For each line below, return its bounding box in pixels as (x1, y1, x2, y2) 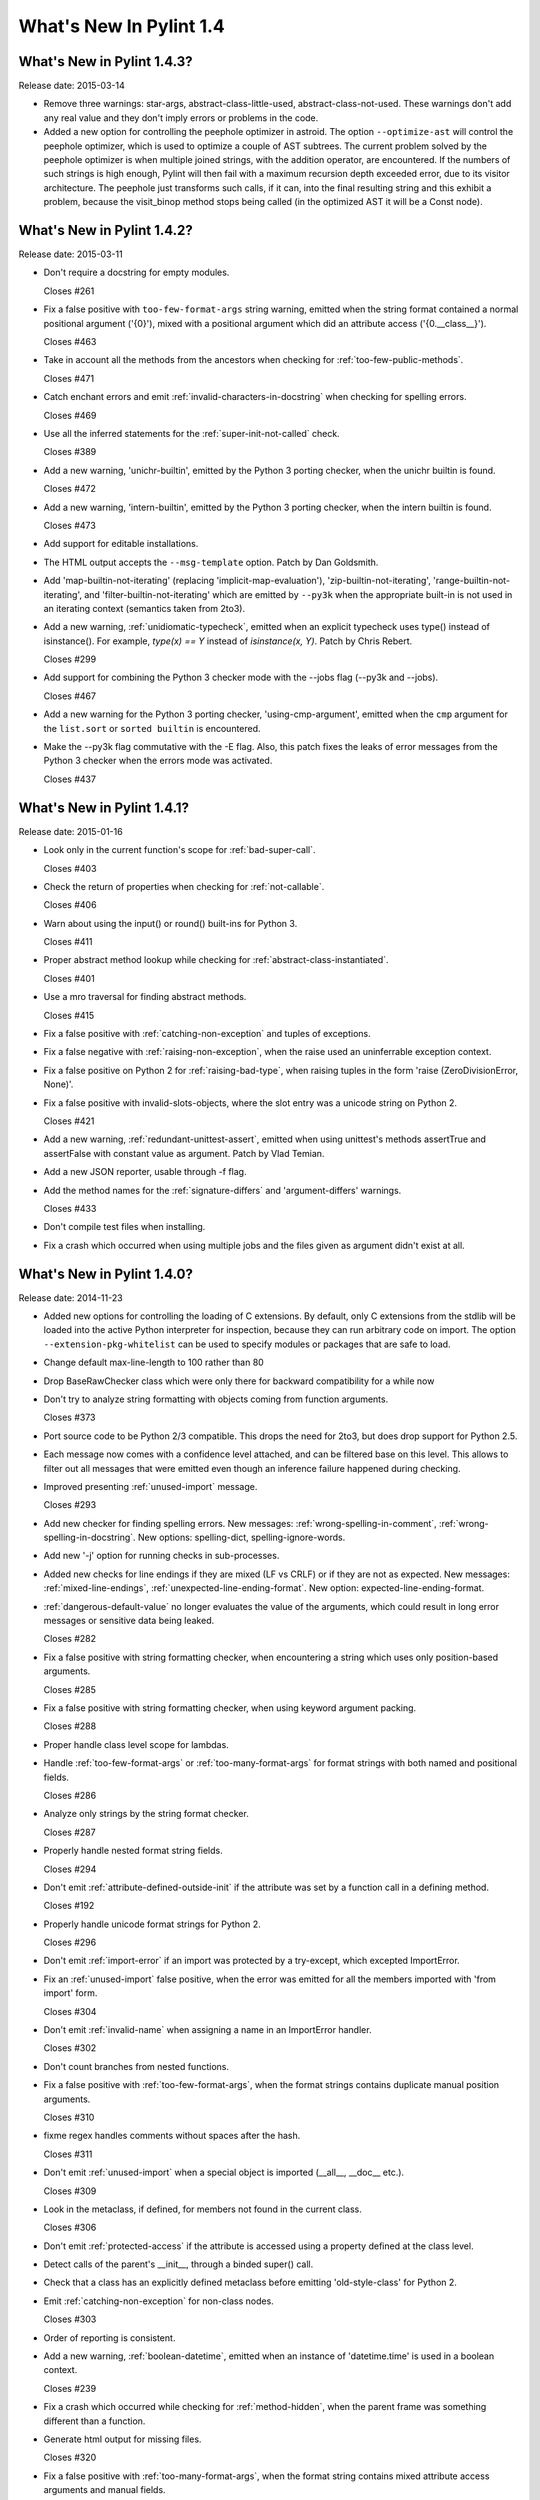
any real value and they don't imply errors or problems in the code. (43, 111, 319, 124)
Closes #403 (43, 862, 97, 874)
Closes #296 (43, 1936, 97, 1949)
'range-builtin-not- (433, 575, 510, 587)
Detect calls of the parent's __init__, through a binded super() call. (43, 2258, 314, 2270)
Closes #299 (43, 653, 97, 665)
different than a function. (43, 2415, 146, 2427)
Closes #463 (43, 336, 97, 348)
